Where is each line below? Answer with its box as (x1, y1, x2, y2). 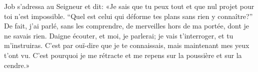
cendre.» (4, 59, 30, 70)
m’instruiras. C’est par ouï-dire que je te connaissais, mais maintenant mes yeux (4, 40, 249, 50)
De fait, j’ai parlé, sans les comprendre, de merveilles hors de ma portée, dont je (4, 20, 249, 31)
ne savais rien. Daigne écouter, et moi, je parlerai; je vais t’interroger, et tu (4, 30, 233, 40)
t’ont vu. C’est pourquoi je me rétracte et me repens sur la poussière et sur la (4, 49, 242, 60)
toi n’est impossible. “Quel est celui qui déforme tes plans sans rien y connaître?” (4, 10, 253, 21)
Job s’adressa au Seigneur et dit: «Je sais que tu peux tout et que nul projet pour (4, 1, 254, 11)
